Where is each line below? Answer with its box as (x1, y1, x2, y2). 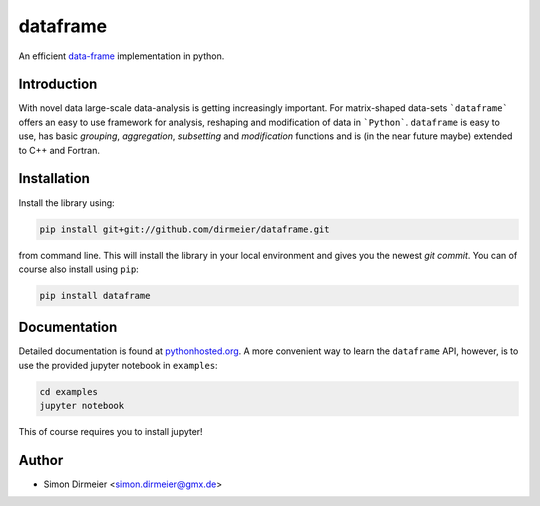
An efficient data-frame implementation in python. (18, 50, 225, 62)
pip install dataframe (39, 290, 151, 301)
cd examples (39, 386, 99, 397)
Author (18, 451, 64, 469)
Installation (18, 170, 90, 187)
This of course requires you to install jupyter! (18, 426, 204, 438)
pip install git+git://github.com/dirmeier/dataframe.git (39, 223, 330, 235)
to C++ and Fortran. (18, 144, 100, 156)
